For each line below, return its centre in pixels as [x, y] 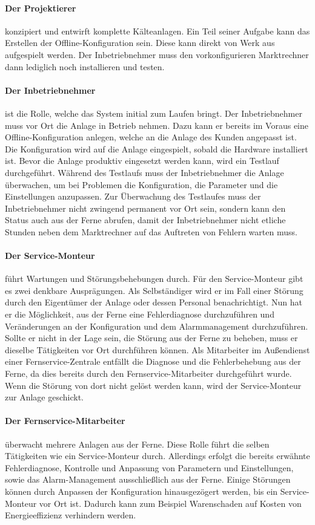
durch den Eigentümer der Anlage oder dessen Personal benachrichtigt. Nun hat [154, 302]
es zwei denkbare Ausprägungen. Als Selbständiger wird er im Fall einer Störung [154, 290]
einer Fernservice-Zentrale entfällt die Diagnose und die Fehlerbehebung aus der [153, 361]
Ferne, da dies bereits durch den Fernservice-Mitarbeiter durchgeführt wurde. [148, 373]
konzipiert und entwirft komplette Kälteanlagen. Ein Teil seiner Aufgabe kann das [157, 31]
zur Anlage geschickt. [44, 397]
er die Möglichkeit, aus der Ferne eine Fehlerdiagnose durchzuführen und [140, 314]
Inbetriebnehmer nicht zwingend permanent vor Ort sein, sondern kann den [145, 208]
